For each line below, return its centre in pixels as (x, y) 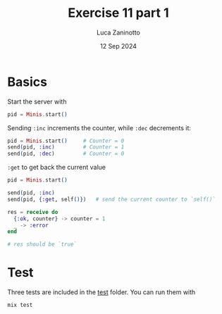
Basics (27, 82)
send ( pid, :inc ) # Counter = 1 (66, 147)
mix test (20, 305)
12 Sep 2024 (118, 46)
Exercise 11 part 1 (118, 13)
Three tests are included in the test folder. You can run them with (101, 292)
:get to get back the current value (57, 168)
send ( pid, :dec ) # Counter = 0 (66, 154)
